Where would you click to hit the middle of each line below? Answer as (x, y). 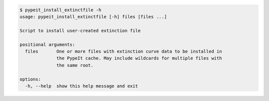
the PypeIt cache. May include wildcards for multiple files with (139, 58)
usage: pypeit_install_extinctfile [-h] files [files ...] (93, 17)
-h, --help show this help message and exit (81, 86)
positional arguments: (47, 44)
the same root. (75, 65)
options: (30, 79)
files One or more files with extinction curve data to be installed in (124, 51)
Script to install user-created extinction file (80, 30)
